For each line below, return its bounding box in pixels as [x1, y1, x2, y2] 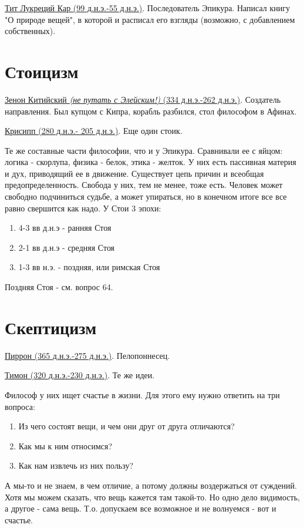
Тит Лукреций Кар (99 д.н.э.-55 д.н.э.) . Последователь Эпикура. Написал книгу [5, 2, 290, 14]
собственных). [5, 25, 56, 37]
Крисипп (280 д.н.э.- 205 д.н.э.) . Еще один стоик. [5, 125, 183, 137]
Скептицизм [5, 315, 97, 339]
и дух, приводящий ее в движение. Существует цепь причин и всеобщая [5, 167, 264, 179]
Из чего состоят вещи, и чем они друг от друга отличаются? [18, 420, 235, 432]
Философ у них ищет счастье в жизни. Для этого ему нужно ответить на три [5, 388, 280, 401]
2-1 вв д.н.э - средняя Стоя [18, 241, 115, 253]
